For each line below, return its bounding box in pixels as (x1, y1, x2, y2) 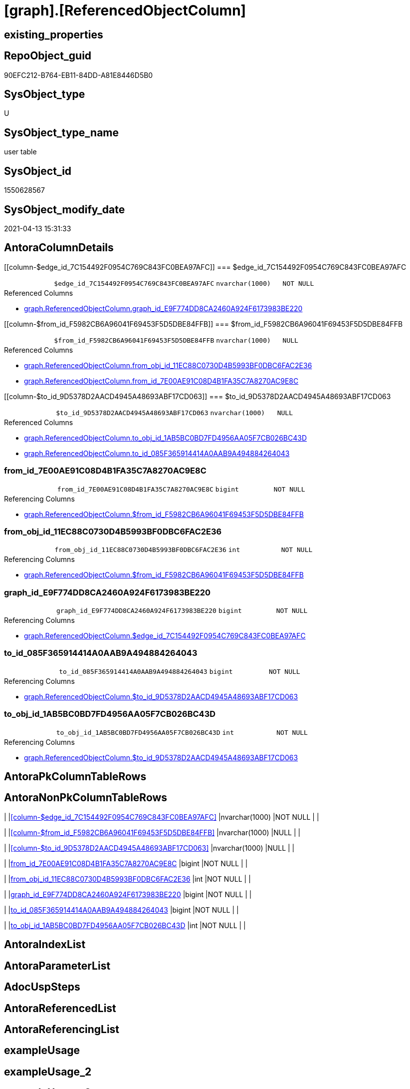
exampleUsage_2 (4, 1065, 92, 1078)
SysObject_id (4, 164, 72, 177)
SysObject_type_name (4, 126, 119, 139)
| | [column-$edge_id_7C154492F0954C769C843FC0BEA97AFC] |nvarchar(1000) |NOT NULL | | (4, 812, 319, 821)
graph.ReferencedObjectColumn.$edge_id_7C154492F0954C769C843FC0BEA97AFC (24, 631, 306, 640)
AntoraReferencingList (4, 1023, 120, 1036)
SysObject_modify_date (4, 203, 125, 216)
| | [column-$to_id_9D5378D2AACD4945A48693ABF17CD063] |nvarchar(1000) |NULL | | (4, 843, 295, 852)
